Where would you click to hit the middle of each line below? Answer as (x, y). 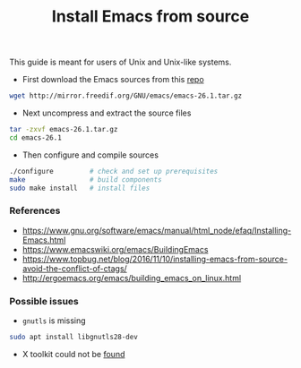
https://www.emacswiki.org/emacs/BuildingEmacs (115, 249)
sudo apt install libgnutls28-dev (74, 338)
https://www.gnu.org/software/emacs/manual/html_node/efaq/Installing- (157, 230)
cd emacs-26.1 (36, 137)
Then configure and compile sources (90, 155)
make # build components (86, 180)
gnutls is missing (54, 321)
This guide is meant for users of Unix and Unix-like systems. (120, 62)
